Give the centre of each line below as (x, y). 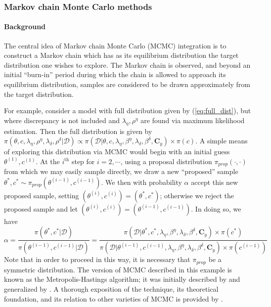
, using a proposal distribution (166, 161)
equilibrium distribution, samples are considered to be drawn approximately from (127, 84)
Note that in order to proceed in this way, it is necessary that (97, 259)
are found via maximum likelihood (193, 120)
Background (25, 26)
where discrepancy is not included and (62, 120)
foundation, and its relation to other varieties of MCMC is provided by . (113, 298)
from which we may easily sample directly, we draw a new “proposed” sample (121, 171)
